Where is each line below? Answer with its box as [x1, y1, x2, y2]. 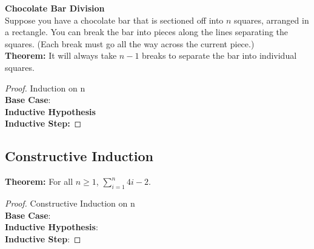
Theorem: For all [5, 175, 73, 188]
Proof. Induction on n [5, 81, 85, 94]
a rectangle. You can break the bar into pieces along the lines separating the [5, 25, 289, 38]
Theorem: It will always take [5, 49, 117, 62]
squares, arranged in [234, 13, 309, 26]
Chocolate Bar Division [5, 2, 105, 14]
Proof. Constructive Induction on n [5, 196, 135, 209]
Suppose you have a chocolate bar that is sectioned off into [5, 13, 224, 26]
